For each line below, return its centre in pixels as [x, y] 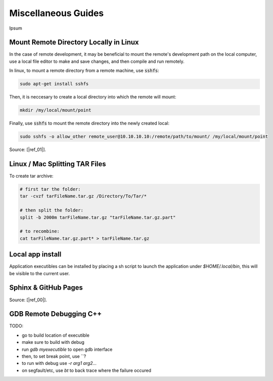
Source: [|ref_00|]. [28, 300]
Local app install [35, 254]
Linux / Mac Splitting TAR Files [58, 164]
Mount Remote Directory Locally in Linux [74, 42]
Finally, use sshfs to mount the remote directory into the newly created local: [89, 123]
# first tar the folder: [50, 189]
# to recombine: [40, 231]
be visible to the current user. [40, 273]
